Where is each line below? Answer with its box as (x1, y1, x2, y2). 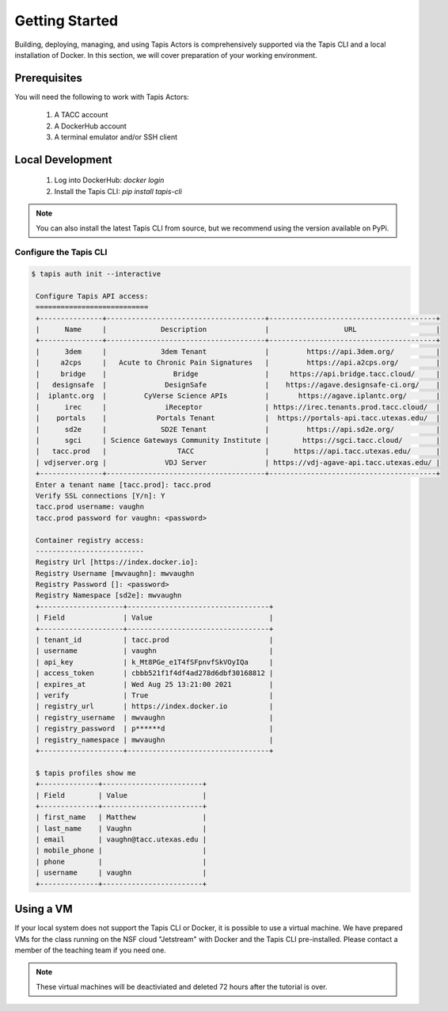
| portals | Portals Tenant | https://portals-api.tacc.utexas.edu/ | (36, 414, 441, 423)
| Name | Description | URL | (36, 325, 441, 334)
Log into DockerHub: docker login (54, 175, 165, 185)
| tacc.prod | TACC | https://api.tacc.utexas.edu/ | (36, 447, 441, 456)
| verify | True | (36, 690, 274, 700)
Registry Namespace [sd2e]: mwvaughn (36, 591, 182, 600)
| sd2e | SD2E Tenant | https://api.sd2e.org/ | (36, 425, 441, 433)
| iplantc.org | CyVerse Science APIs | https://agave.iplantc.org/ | (36, 391, 441, 400)
